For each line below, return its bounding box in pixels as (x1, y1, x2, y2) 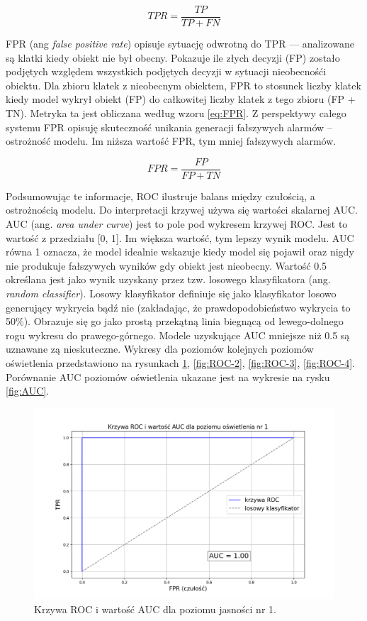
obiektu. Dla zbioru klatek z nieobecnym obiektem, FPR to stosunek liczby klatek (6, 77, 361, 92)
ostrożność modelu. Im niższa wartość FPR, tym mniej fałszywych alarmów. (6, 133, 337, 148)
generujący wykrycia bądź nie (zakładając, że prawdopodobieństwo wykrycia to (6, 299, 351, 314)
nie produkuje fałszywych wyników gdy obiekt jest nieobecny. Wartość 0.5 (6, 258, 327, 273)
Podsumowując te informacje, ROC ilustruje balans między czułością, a (6, 188, 315, 203)
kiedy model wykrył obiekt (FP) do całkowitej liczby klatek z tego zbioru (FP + (6, 92, 356, 106)
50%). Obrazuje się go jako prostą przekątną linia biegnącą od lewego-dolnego (6, 314, 344, 329)
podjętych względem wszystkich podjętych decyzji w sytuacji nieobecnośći (6, 64, 327, 79)
